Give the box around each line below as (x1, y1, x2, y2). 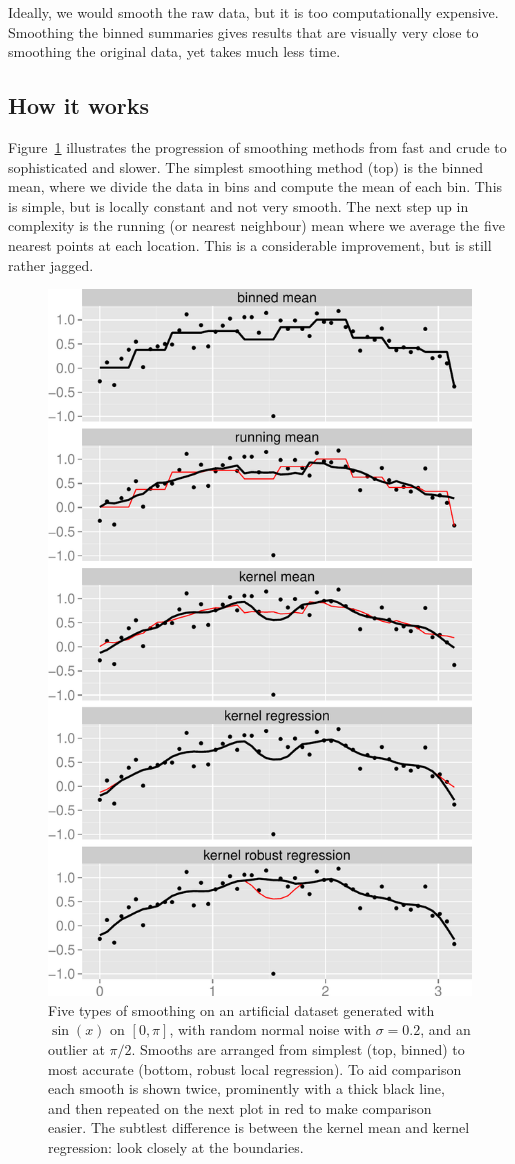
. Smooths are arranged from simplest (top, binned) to (131, 1039, 465, 1060)
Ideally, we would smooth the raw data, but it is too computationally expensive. (8, 2, 499, 22)
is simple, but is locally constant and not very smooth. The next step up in (8, 195, 469, 216)
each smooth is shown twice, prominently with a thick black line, (48, 1078, 445, 1099)
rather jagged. (8, 254, 94, 275)
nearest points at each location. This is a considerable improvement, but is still (8, 234, 492, 255)
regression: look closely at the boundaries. (48, 1137, 304, 1158)
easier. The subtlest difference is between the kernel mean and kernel (48, 1117, 470, 1138)
